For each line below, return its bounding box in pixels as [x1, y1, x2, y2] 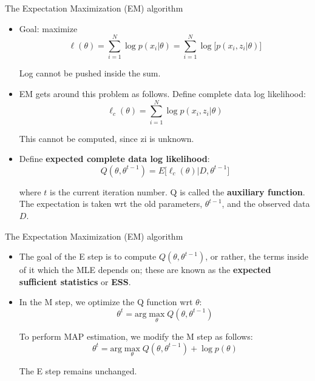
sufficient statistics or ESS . [19, 275, 131, 288]
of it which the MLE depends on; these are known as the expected [19, 263, 271, 276]
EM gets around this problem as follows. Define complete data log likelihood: [19, 87, 306, 99]
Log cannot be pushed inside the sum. [19, 67, 161, 79]
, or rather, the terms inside [205, 250, 309, 263]
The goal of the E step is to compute [19, 250, 157, 263]
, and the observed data [222, 197, 310, 210]
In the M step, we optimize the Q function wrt [19, 295, 193, 308]
